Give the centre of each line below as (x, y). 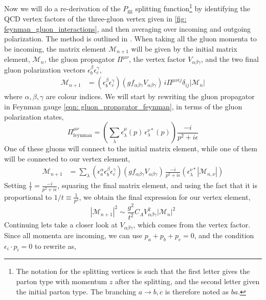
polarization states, (34, 116)
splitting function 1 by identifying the (193, 7)
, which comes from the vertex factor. (192, 225)
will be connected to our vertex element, (67, 158)
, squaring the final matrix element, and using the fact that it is (157, 185)
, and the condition (224, 235)
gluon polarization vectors (45, 69)
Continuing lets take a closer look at (61, 225)
